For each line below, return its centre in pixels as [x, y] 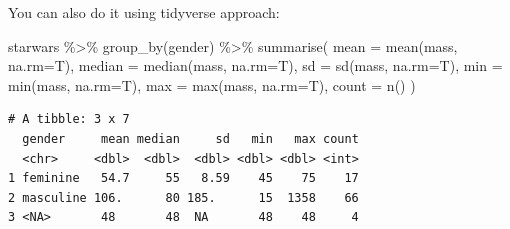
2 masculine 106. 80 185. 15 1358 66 [183, 197]
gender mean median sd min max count [190, 138]
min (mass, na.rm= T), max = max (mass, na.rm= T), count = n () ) [212, 84]
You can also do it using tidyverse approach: [144, 12]
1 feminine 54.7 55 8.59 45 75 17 [183, 178]
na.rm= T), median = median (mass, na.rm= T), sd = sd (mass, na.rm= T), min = [255, 65]
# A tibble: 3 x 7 [69, 119]
